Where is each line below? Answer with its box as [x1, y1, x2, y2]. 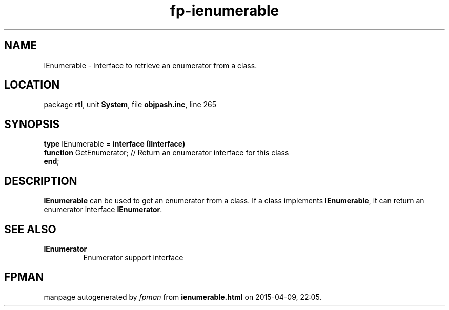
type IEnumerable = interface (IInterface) [44, 139, 186, 149]
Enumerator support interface [83, 253, 183, 262]
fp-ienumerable [170, 2, 279, 19]
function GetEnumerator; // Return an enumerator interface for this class [44, 148, 289, 157]
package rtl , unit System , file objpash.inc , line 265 [44, 100, 217, 109]
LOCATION [4, 78, 60, 92]
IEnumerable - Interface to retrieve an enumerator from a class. [44, 60, 257, 70]
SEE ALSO [4, 222, 56, 236]
